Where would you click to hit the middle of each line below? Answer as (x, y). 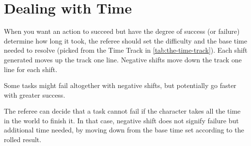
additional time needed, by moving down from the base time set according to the (124, 130)
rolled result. (23, 139)
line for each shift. (31, 69)
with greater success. (35, 95)
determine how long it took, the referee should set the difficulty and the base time (125, 40)
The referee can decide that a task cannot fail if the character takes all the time (122, 111)
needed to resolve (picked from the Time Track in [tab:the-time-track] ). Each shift (126, 50)
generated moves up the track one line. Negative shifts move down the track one (123, 59)
